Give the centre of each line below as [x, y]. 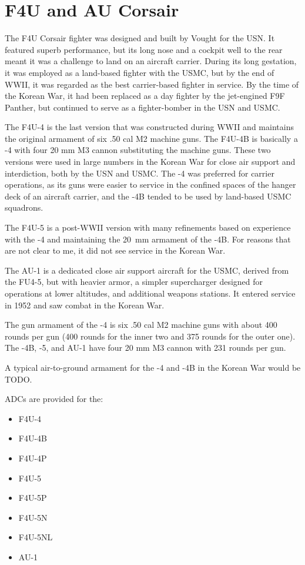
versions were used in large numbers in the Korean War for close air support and [150, 162]
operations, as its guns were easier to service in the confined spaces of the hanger [150, 185]
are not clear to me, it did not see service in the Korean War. [115, 250]
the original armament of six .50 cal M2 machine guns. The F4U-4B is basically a [151, 138]
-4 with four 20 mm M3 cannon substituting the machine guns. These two [138, 150]
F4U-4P [33, 458]
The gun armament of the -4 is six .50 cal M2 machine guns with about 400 [141, 325]
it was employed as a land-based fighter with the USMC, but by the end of [140, 72]
